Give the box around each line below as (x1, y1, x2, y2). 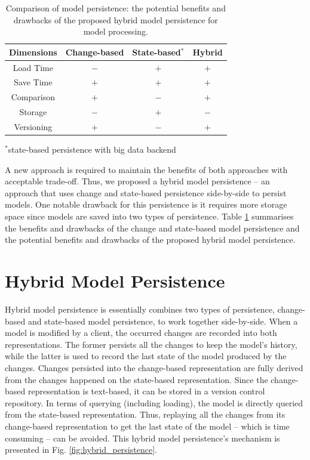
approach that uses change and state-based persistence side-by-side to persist (5, 186, 287, 199)
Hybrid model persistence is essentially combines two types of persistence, (5, 302, 275, 315)
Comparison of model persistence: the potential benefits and (5, 2, 226, 14)
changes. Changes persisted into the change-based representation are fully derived (5, 361, 303, 373)
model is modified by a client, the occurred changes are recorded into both (5, 326, 277, 339)
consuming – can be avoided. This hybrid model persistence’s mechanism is (5, 431, 280, 444)
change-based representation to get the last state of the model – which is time (5, 419, 290, 432)
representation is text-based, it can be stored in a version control (27, 385, 265, 397)
